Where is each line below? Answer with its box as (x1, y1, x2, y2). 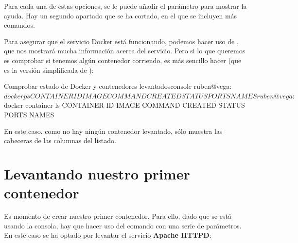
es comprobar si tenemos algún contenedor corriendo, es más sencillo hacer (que (4, 55, 242, 65)
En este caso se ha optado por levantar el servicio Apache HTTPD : (4, 230, 211, 240)
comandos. (4, 20, 35, 30)
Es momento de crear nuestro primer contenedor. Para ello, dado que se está (4, 211, 231, 221)
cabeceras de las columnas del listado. (4, 135, 116, 146)
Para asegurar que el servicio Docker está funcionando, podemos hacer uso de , (4, 36, 239, 46)
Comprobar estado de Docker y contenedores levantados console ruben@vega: (4, 81, 232, 91)
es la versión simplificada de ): (4, 65, 94, 75)
